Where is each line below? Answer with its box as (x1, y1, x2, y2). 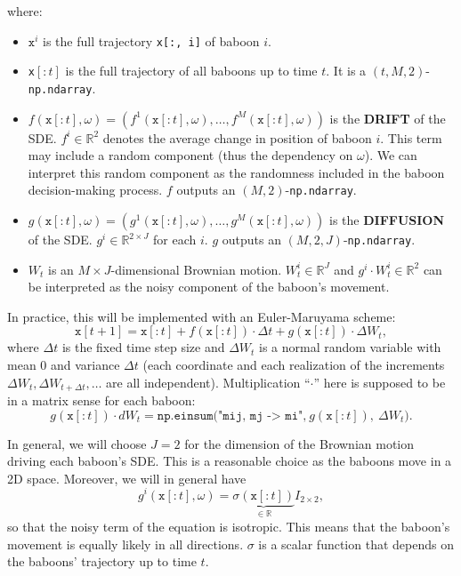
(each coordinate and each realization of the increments (142, 356, 445, 374)
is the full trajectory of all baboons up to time (65, 61, 318, 80)
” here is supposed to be (313, 372, 446, 391)
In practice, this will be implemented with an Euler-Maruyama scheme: (7, 307, 396, 325)
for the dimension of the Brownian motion (184, 434, 415, 452)
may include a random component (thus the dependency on (28, 146, 353, 164)
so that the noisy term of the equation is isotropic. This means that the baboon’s (7, 516, 450, 535)
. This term (380, 128, 442, 147)
